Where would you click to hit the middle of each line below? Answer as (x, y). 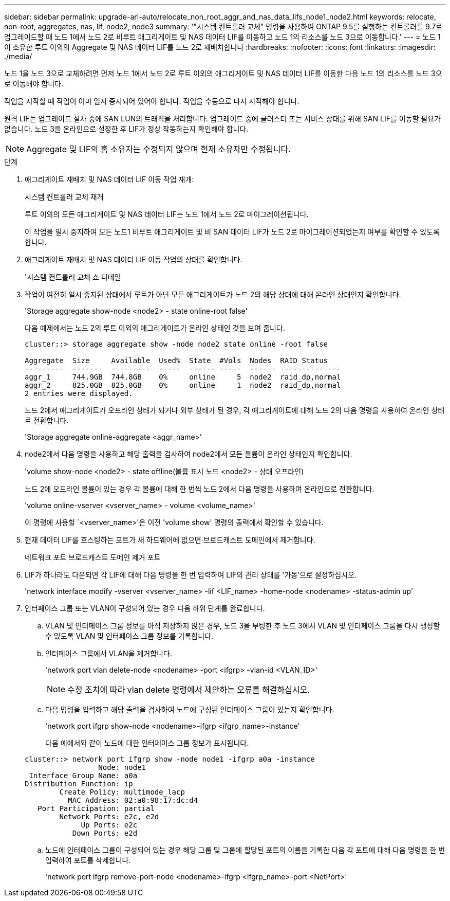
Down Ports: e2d (105, 833)
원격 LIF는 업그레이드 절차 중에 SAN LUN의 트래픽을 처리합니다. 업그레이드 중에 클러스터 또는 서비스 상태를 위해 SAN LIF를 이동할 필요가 (222, 119)
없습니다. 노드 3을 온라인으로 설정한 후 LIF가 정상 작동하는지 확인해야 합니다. (126, 129)
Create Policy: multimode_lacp (122, 792)
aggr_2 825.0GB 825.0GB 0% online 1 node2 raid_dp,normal (183, 385)
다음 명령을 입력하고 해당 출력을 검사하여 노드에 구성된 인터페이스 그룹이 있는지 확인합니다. (190, 709)
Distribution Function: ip (79, 784)
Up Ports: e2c (109, 825)
